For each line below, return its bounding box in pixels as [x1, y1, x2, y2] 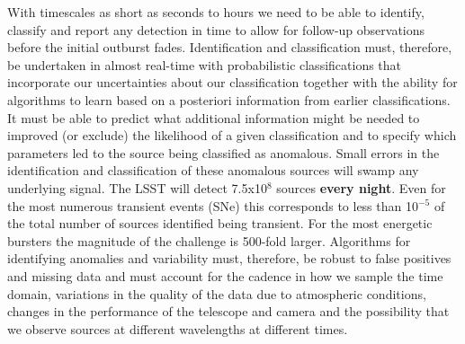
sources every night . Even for [276, 178, 446, 197]
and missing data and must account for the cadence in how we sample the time [7, 266, 443, 285]
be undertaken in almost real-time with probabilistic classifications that [7, 55, 402, 74]
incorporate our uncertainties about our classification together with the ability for [7, 73, 458, 92]
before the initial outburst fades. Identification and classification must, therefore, [7, 38, 452, 57]
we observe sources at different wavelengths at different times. [7, 319, 348, 338]
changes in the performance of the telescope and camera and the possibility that [7, 302, 450, 321]
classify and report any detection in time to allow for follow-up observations [7, 20, 425, 39]
